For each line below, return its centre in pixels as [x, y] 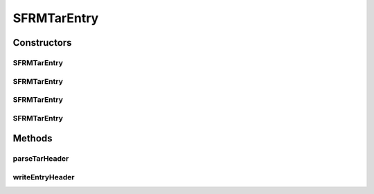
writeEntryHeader [44, 177]
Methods [33, 139]
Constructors [42, 43]
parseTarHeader [41, 159]
